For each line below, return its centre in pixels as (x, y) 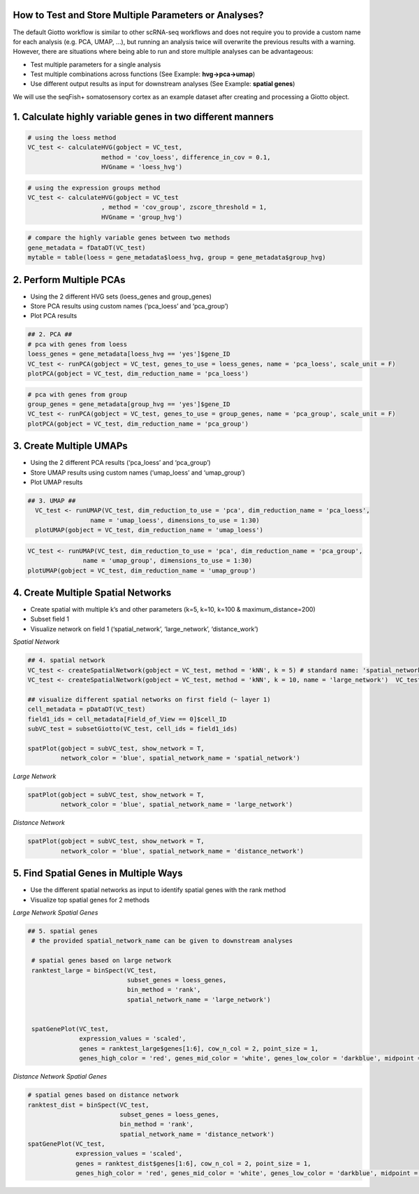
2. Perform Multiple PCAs (69, 280)
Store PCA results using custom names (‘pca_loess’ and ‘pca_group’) (130, 306)
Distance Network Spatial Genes (60, 1077)
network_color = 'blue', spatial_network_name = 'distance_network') (182, 851)
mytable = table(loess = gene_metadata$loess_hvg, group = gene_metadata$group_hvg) (177, 258)
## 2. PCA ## (50, 335)
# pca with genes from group (78, 394)
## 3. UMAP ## (52, 501)
